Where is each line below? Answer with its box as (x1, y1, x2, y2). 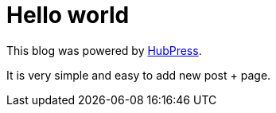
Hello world (6, 2, 130, 29)
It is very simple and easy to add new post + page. (6, 68, 271, 82)
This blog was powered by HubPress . (6, 43, 202, 57)
